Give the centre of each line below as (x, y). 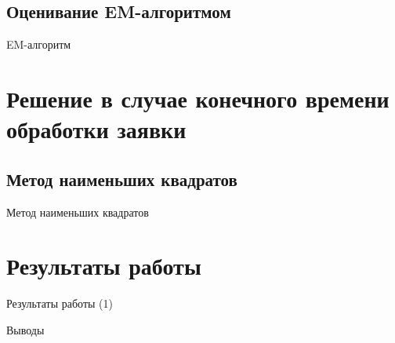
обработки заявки (96, 129)
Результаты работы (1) (60, 303)
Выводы (25, 329)
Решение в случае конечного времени (198, 98)
